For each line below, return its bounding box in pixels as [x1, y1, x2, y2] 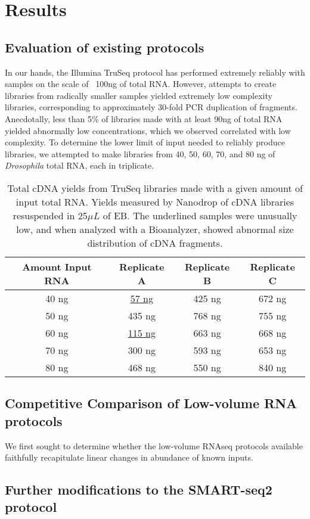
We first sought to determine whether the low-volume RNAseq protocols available [5, 439, 303, 452]
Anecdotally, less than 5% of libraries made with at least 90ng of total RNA [5, 112, 283, 125]
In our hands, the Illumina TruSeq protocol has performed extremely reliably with [5, 66, 305, 78]
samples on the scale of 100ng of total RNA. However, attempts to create [5, 77, 277, 90]
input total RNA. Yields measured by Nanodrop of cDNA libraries [15, 194, 294, 209]
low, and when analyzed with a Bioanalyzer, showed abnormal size [16, 222, 294, 236]
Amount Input [22, 259, 92, 274]
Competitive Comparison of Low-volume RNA [5, 394, 297, 412]
